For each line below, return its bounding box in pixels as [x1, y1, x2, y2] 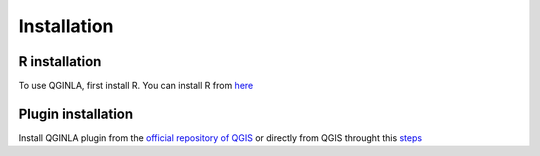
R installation [18, 53, 102, 70]
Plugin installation [18, 105, 134, 122]
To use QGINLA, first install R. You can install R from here [18, 80, 254, 92]
